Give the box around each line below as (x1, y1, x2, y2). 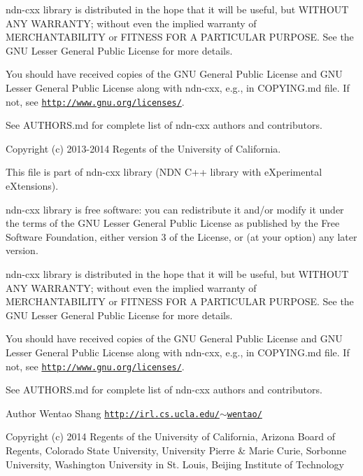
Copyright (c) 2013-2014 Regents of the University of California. (6, 141, 281, 155)
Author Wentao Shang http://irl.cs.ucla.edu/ (6, 405, 220, 420)
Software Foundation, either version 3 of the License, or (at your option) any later (6, 229, 357, 244)
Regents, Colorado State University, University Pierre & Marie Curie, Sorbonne (6, 443, 347, 458)
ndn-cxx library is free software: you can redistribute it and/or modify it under (6, 202, 344, 216)
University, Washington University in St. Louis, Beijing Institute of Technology (6, 456, 344, 471)
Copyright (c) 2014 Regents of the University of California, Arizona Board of (6, 429, 335, 444)
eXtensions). (6, 178, 59, 192)
